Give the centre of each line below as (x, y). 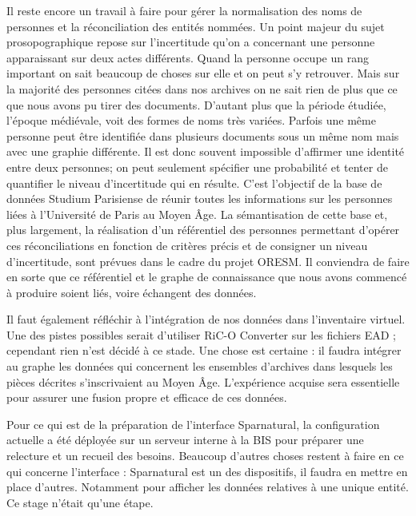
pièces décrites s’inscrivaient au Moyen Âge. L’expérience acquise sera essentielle (203, 381)
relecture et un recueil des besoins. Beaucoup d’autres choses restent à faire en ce (205, 456)
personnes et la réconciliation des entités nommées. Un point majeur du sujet (196, 26)
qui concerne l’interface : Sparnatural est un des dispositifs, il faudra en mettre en (207, 471)
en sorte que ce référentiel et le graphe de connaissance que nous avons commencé (207, 277)
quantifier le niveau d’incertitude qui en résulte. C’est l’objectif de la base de (194, 183)
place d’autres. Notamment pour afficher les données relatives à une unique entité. (208, 487)
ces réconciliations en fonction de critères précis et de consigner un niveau (187, 245)
